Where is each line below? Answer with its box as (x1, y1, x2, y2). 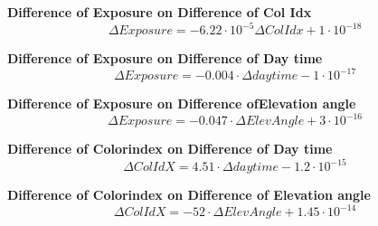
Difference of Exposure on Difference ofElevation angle (7, 94, 356, 113)
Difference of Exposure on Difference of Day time (7, 49, 323, 68)
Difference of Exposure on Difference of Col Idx (7, 3, 312, 21)
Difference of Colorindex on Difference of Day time (7, 139, 333, 158)
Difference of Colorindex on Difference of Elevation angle (7, 185, 371, 204)
